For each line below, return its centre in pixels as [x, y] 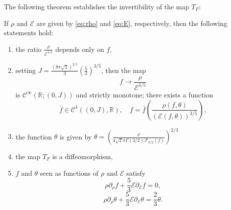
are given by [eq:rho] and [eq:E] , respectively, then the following [132, 23]
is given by [76, 136]
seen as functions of [69, 173]
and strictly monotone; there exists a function [145, 94]
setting [26, 70]
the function [34, 136]
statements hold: [29, 33]
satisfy [136, 173]
